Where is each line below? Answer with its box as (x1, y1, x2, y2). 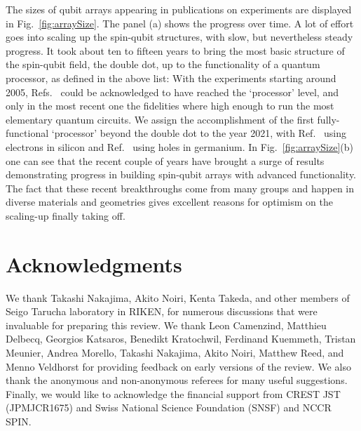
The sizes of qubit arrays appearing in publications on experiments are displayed (6, 2, 352, 16)
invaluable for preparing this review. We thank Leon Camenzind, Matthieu (6, 317, 327, 332)
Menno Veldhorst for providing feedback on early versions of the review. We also (6, 359, 351, 373)
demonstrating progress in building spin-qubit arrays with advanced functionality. (6, 167, 357, 182)
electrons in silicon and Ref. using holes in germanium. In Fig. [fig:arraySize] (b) (6, 139, 353, 154)
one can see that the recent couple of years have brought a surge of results (6, 153, 325, 168)
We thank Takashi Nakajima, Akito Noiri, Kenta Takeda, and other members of (6, 290, 350, 305)
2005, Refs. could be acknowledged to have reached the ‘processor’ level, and (6, 84, 339, 99)
